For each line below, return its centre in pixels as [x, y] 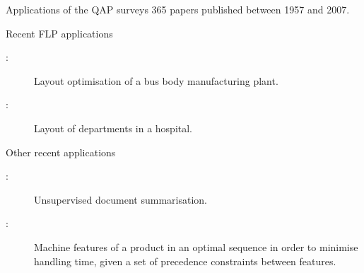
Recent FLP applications [59, 33]
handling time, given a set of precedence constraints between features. [185, 261]
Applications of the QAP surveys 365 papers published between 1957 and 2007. [178, 9]
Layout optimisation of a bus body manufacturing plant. [156, 80]
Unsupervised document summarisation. [121, 199]
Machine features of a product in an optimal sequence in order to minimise [196, 246]
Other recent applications [61, 152]
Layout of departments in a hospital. [113, 128]
